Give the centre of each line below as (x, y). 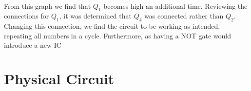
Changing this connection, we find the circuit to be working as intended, (112, 26)
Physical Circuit (59, 79)
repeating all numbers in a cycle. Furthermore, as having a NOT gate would (118, 35)
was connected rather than (184, 16)
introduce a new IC (33, 45)
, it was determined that (95, 16)
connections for (27, 16)
